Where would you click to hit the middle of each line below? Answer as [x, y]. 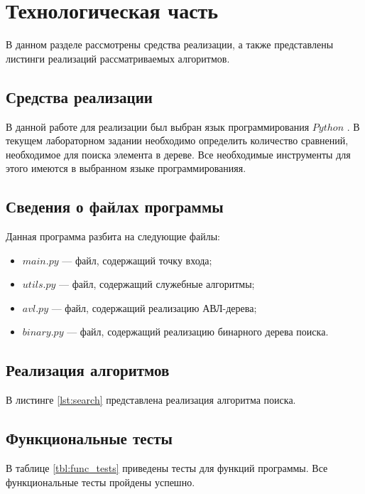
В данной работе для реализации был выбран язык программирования [158, 126]
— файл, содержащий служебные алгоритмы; [157, 284]
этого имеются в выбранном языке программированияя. [126, 168]
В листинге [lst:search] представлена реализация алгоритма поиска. [151, 400]
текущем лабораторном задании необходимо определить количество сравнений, [177, 140]
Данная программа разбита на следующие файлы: [113, 236]
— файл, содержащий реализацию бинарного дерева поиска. [198, 332]
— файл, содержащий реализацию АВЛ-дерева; [154, 307]
